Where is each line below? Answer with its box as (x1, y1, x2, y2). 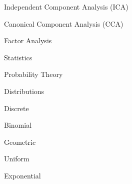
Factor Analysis (4, 35, 52, 46)
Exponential (4, 170, 41, 180)
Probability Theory (4, 69, 63, 79)
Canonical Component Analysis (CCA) (4, 18, 123, 29)
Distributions (4, 85, 44, 96)
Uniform (4, 153, 29, 164)
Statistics (4, 52, 32, 62)
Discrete (4, 103, 29, 113)
